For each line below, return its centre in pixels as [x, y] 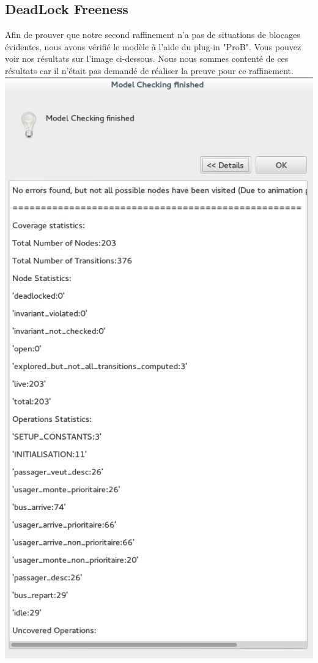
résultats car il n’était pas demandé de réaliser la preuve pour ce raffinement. [149, 70]
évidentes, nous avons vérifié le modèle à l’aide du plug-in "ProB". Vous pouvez [153, 46]
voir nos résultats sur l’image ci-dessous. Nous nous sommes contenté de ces [147, 58]
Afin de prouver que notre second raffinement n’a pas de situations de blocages [153, 35]
